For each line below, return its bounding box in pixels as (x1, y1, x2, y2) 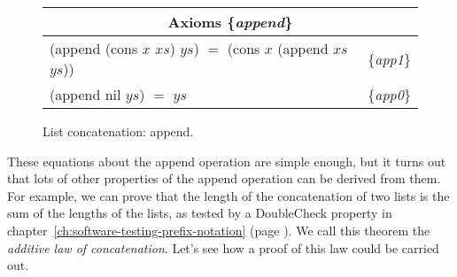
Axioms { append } (167, 12, 293, 32)
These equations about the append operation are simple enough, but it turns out (7, 151, 446, 170)
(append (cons (50, 38, 138, 58)
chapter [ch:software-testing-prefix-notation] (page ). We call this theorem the (7, 220, 430, 239)
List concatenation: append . (43, 122, 194, 140)
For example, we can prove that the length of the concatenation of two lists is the (7, 186, 450, 204)
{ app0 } (368, 84, 411, 104)
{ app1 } (368, 48, 411, 69)
